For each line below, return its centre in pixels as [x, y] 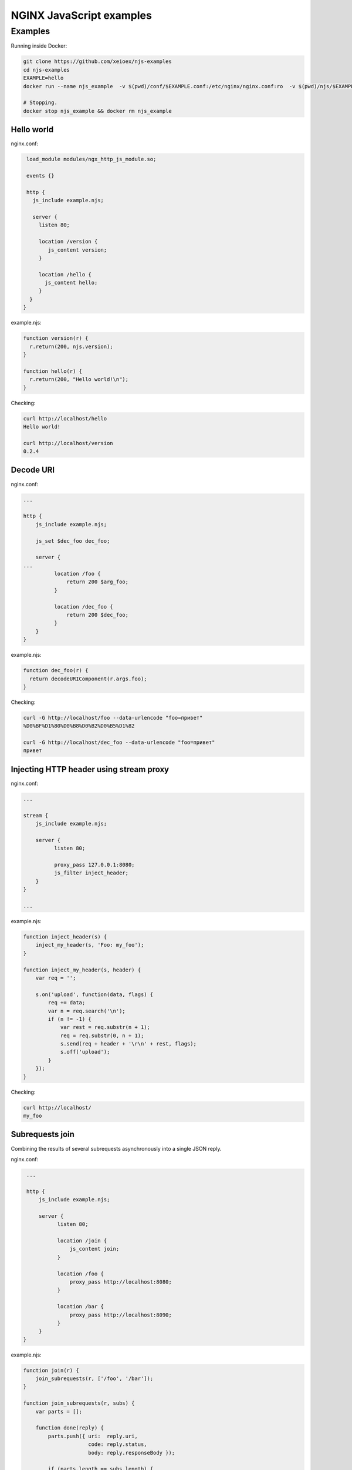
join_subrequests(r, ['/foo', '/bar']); [94, 1379]
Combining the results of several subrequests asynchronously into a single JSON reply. [116, 1148]
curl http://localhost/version [68, 443]
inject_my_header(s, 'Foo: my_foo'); [90, 945]
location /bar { [80, 1307]
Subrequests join [43, 1135]
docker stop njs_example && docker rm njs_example [98, 111]
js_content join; [94, 1249]
